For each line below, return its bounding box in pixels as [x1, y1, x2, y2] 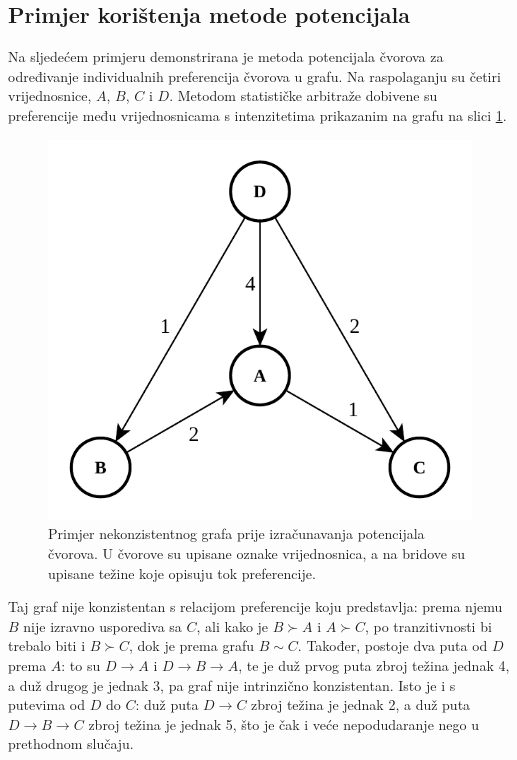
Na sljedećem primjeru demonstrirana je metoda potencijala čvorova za [8, 46, 444, 67]
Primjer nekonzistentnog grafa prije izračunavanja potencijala [48, 523, 425, 544]
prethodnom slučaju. [8, 733, 134, 754]
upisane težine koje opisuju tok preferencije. [48, 562, 316, 583]
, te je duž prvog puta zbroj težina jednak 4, [238, 654, 510, 675]
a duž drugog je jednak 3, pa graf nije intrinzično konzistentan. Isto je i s [8, 674, 456, 695]
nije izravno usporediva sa [23, 615, 182, 636]
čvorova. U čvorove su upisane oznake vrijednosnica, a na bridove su [48, 542, 465, 563]
